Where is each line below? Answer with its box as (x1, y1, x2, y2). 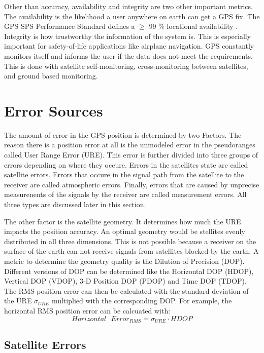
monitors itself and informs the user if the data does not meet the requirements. (4, 50, 253, 61)
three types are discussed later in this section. (4, 199, 146, 210)
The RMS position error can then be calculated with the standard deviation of (4, 285, 249, 296)
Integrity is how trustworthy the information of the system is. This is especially (4, 30, 251, 41)
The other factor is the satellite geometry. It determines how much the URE (4, 216, 241, 226)
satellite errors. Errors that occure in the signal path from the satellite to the (4, 169, 244, 180)
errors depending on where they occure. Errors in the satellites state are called (4, 159, 248, 170)
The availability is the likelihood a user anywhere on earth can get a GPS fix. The (4, 11, 260, 21)
